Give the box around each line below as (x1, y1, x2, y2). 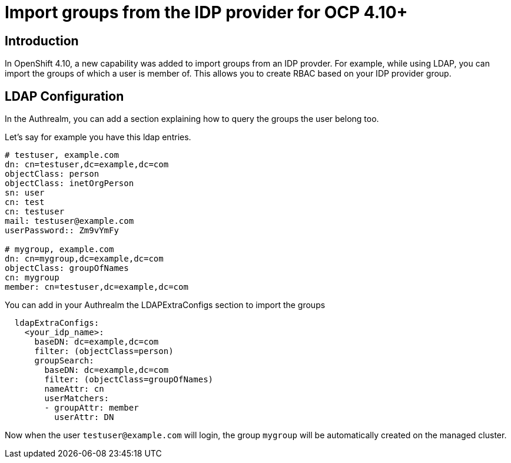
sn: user (5, 188, 45, 198)
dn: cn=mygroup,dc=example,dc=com (5, 254, 164, 264)
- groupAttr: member (44, 403, 139, 413)
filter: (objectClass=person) (34, 346, 174, 356)
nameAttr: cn (44, 384, 104, 394)
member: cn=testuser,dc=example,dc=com (5, 282, 188, 292)
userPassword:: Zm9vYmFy (5, 226, 119, 236)
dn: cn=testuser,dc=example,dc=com (5, 160, 169, 170)
